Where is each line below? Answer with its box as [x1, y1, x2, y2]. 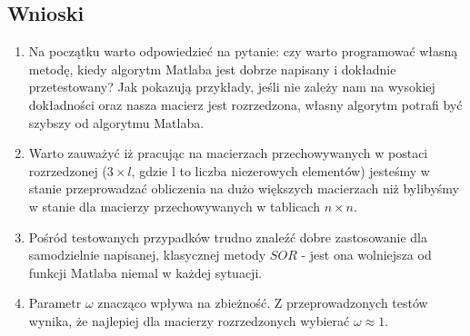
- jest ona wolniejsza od [301, 245, 432, 264]
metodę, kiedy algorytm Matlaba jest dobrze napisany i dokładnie [28, 59, 396, 78]
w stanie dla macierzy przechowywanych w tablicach [28, 196, 320, 215]
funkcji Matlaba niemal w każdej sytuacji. [28, 262, 263, 282]
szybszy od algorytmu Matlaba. [28, 113, 205, 132]
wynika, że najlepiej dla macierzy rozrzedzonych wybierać [28, 311, 350, 330]
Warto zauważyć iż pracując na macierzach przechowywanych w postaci [28, 143, 428, 163]
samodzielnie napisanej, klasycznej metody [28, 245, 266, 264]
